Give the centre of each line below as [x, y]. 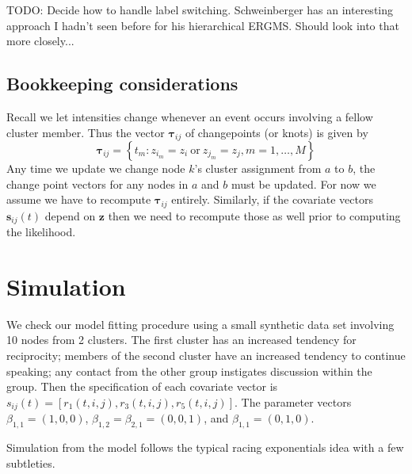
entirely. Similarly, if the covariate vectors [272, 199]
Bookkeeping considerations [122, 84]
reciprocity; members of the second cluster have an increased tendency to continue [206, 355]
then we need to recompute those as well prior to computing [254, 215]
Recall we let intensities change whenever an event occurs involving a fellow [190, 116]
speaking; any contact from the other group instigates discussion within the [189, 371]
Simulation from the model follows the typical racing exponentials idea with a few [205, 447]
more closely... [40, 41]
